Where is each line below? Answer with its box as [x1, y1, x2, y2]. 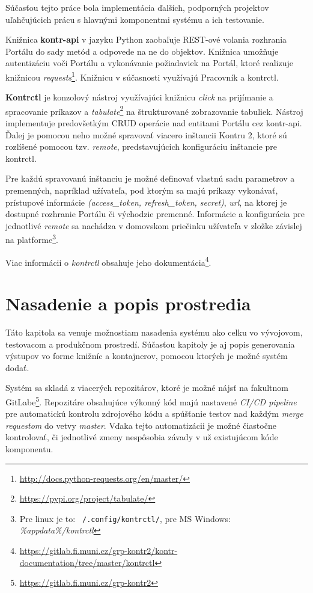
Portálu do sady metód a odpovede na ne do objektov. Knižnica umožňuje [5, 45, 279, 57]
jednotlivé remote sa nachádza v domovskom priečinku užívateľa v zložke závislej [5, 219, 302, 232]
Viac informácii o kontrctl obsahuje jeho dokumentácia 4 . [5, 254, 211, 268]
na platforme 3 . [5, 232, 58, 246]
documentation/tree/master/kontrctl [19, 556, 155, 568]
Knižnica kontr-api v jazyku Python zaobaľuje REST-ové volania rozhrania [5, 33, 287, 46]
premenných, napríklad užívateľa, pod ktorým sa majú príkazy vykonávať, [5, 184, 278, 197]
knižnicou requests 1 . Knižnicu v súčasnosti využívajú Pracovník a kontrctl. [5, 69, 279, 83]
